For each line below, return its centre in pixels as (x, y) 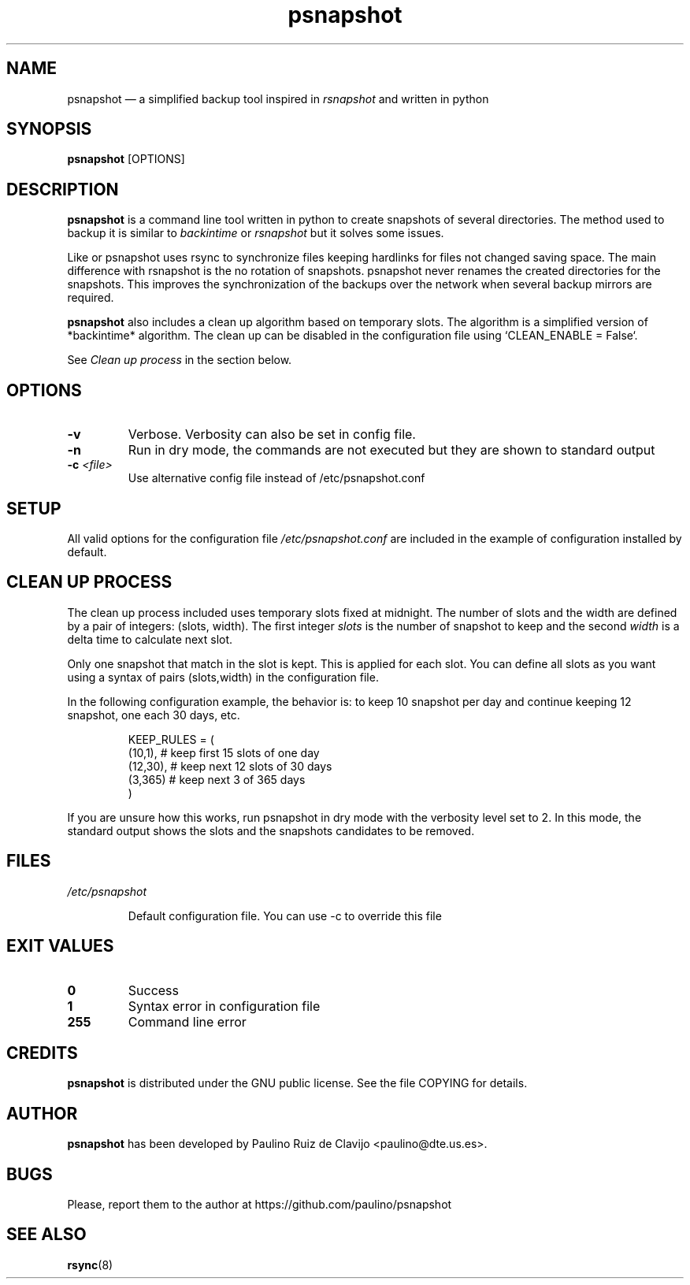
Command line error (187, 1021)
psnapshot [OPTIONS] (126, 159)
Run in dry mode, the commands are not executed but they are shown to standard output (391, 450)
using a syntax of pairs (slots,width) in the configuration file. (223, 677)
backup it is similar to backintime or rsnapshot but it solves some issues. (256, 233)
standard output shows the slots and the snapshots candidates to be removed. (271, 830)
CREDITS (42, 1053)
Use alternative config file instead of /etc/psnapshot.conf (276, 478)
